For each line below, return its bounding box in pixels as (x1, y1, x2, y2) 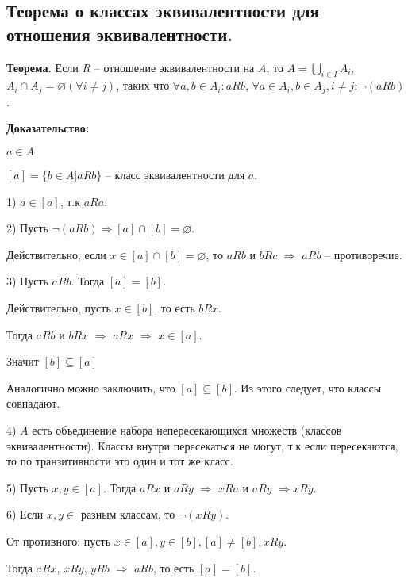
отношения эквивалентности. (6, 21, 233, 46)
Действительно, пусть (6, 300, 111, 316)
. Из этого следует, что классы (233, 379, 382, 396)
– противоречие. (325, 246, 402, 262)
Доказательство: (6, 120, 90, 136)
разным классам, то (80, 506, 175, 523)
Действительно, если (6, 246, 106, 262)
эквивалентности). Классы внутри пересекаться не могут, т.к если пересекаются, (6, 437, 398, 454)
